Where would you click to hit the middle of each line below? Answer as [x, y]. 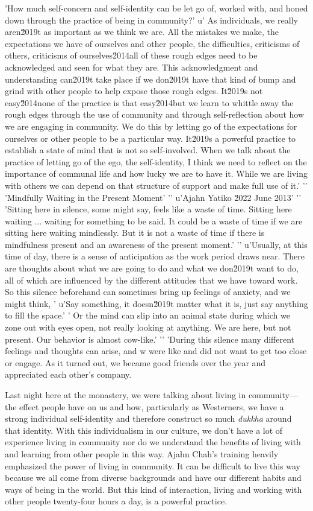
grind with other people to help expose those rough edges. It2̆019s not [134, 91]
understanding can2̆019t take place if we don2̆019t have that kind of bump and [150, 79]
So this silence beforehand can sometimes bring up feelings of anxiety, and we [148, 292]
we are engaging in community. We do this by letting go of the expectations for [151, 126]
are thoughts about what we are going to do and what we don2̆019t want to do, [152, 268]
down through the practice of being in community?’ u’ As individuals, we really [151, 20]
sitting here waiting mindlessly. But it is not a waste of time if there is [135, 233]
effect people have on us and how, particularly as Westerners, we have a [152, 406]
